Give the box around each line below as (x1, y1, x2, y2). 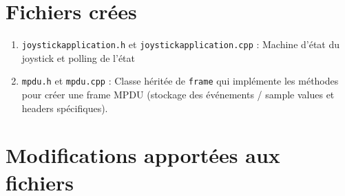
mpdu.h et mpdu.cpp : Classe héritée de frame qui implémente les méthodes (21, 74, 339, 88)
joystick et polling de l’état (21, 50, 135, 65)
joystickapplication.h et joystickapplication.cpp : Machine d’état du (21, 37, 340, 52)
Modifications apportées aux (6, 141, 280, 169)
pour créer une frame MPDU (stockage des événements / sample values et (21, 87, 335, 102)
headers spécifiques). (21, 100, 108, 115)
